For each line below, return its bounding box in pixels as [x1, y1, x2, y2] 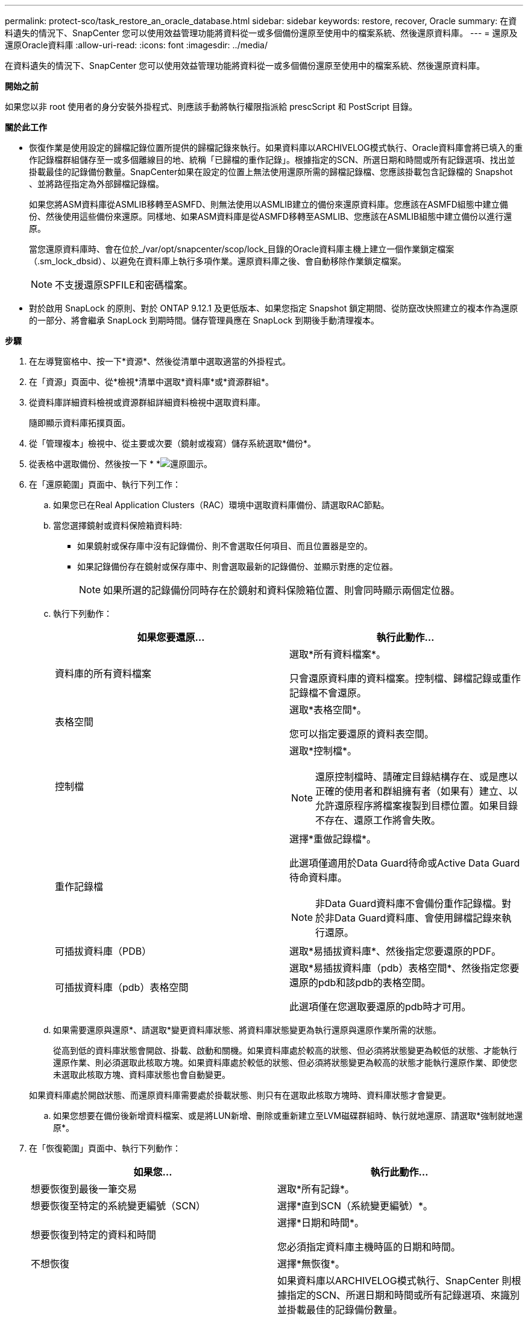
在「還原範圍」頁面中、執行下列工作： [29, 479, 181, 489]
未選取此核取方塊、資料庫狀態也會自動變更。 [53, 1069, 230, 1080]
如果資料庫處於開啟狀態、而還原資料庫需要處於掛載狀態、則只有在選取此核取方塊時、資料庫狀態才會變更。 [29, 1090, 451, 1100]
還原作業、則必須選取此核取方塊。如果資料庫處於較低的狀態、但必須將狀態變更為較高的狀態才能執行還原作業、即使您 [53, 1057, 517, 1068]
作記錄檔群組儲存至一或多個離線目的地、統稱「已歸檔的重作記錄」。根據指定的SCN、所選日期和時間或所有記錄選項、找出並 [29, 154, 515, 165]
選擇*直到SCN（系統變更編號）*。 [277, 1200, 433, 1212]
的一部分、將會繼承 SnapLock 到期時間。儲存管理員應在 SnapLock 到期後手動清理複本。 [29, 315, 380, 325]
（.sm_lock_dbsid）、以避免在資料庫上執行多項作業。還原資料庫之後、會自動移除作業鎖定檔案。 [29, 256, 406, 266]
